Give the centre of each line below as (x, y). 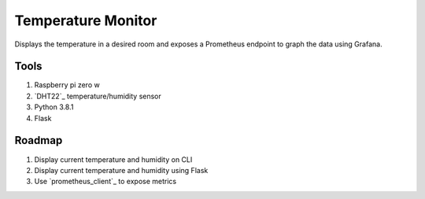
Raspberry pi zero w (67, 85)
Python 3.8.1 (54, 107)
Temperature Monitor (86, 20)
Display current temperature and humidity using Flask (121, 170)
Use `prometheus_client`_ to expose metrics (105, 182)
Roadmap (39, 140)
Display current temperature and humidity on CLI (113, 159)
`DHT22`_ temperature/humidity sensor (98, 96)
